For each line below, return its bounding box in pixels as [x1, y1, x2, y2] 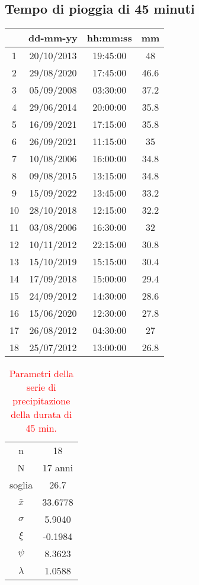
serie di [26, 380, 56, 394]
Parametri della [9, 367, 73, 381]
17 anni [42, 461, 73, 475]
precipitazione [12, 394, 70, 408]
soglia [9, 478, 33, 492]
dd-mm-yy [28, 31, 78, 45]
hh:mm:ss [86, 31, 132, 45]
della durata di [11, 407, 72, 422]
